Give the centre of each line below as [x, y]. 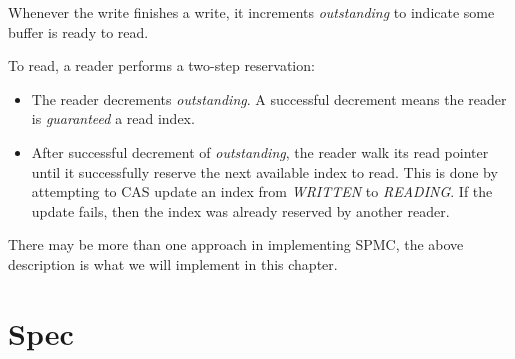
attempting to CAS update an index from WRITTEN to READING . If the [262, 191]
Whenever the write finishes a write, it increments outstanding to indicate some [251, 12]
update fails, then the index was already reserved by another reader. [240, 210]
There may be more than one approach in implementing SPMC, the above [236, 244]
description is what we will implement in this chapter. [173, 263]
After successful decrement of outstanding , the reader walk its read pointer [260, 151]
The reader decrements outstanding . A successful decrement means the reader [269, 98]
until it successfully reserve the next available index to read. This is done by [264, 171]
